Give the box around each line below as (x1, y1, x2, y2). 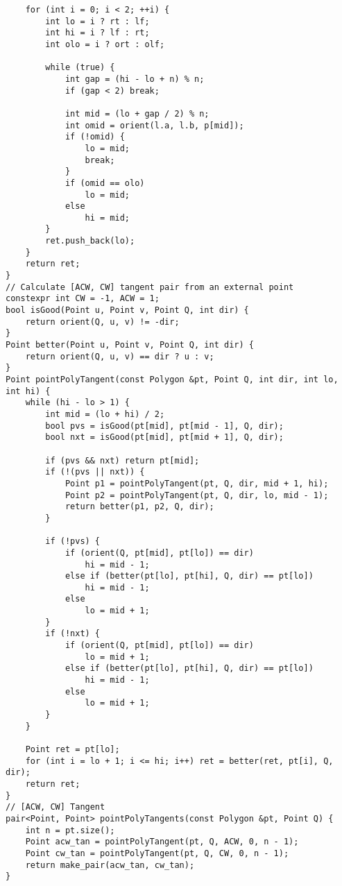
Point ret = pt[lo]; (25, 744, 120, 754)
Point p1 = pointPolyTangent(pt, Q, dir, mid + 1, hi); (65, 478, 329, 488)
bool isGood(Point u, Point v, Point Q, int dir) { (6, 305, 249, 316)
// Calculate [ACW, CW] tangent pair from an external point (6, 282, 294, 292)
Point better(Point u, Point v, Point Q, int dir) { (6, 340, 254, 350)
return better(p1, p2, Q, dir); (65, 502, 214, 512)
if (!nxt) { (45, 629, 101, 639)
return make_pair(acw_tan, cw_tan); (25, 860, 195, 870)
